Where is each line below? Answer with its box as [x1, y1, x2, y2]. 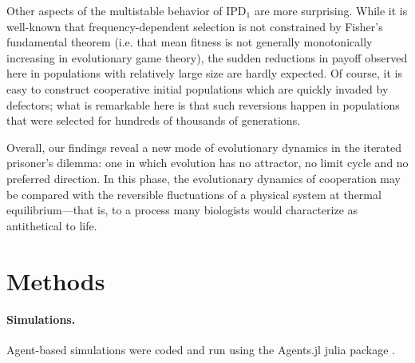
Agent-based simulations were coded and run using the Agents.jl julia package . [6, 341, 395, 358]
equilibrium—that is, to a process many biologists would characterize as [6, 201, 358, 218]
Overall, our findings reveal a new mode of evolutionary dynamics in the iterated [6, 138, 402, 155]
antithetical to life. [6, 217, 97, 233]
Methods [6, 264, 105, 297]
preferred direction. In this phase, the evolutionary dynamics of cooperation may [6, 170, 401, 186]
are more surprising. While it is [254, 2, 408, 18]
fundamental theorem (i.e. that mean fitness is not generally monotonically [6, 34, 373, 50]
